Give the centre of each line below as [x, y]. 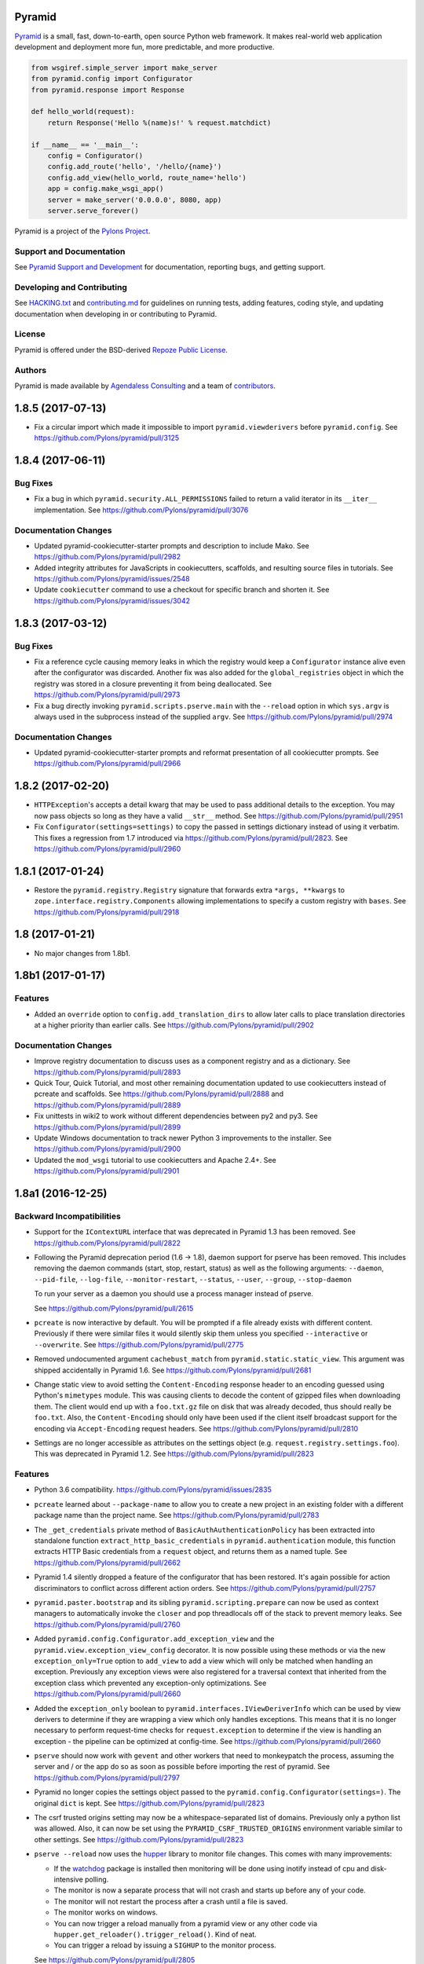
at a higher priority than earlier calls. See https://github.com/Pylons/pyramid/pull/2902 [174, 1025]
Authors [31, 370]
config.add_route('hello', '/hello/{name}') [135, 167]
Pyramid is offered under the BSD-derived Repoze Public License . [121, 350]
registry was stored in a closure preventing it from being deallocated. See [153, 683]
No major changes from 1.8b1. [82, 953]
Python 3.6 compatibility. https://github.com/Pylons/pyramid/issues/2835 [153, 1489]
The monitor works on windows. [106, 1912]
